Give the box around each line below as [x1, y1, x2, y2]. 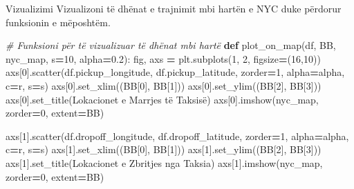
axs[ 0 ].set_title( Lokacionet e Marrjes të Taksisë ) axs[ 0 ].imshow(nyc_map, [6, 92, 319, 106]
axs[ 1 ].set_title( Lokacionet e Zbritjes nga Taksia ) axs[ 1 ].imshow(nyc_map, [6, 155, 323, 170]
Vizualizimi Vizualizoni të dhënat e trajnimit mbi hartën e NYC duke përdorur [6, 1, 342, 15]
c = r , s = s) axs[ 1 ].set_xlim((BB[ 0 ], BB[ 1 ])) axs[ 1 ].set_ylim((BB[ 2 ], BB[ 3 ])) [6, 142, 322, 157]
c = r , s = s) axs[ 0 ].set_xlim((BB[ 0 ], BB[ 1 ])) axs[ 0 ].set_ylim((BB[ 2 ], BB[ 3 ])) [6, 78, 322, 92]
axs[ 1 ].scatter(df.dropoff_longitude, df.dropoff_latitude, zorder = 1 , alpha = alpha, [6, 128, 349, 143]
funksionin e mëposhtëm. [6, 14, 111, 29]
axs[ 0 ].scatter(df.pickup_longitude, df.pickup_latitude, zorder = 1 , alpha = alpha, [6, 65, 345, 79]
